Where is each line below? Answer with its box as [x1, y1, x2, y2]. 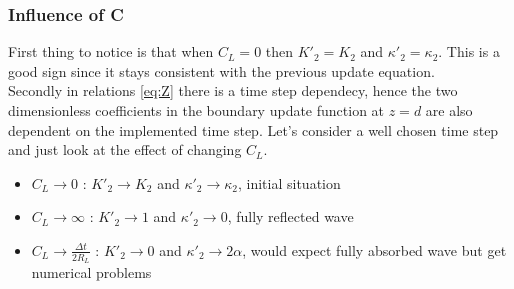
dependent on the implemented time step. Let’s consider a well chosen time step [8, 119, 499, 140]
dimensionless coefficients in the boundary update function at [8, 100, 385, 120]
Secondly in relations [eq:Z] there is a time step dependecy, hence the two [8, 80, 458, 101]
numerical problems [31, 262, 152, 283]
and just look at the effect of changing [8, 139, 242, 160]
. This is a [438, 41, 500, 62]
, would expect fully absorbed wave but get [242, 239, 507, 260]
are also [425, 100, 473, 120]
